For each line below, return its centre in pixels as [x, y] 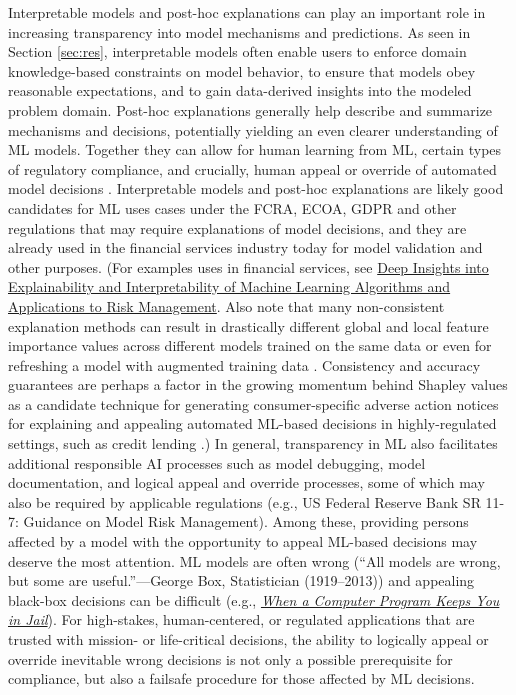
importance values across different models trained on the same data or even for [250, 345]
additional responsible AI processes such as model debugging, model [217, 462]
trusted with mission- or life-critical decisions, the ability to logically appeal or [248, 639]
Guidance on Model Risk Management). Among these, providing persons [246, 521]
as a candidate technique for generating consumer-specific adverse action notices [253, 403]
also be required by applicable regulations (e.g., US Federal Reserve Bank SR [244, 501]
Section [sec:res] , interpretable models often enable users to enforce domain [237, 51]
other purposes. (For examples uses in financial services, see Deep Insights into [248, 266]
